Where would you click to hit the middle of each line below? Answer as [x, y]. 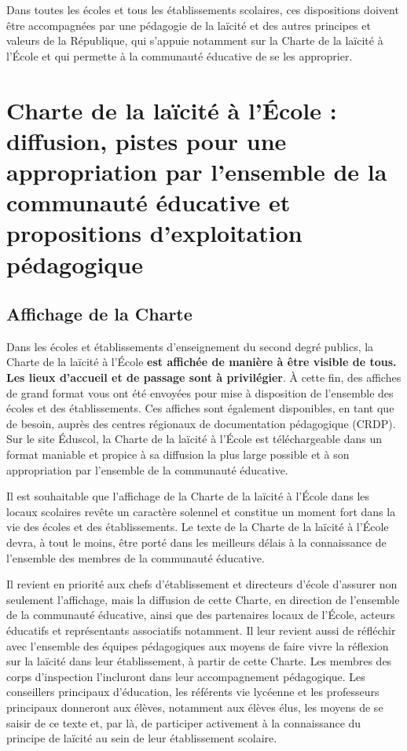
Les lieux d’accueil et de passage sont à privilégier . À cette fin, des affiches [204, 377]
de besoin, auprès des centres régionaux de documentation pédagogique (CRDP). [201, 423]
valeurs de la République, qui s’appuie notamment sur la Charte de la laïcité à [195, 40]
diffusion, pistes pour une [147, 140]
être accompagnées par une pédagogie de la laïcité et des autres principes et [189, 25]
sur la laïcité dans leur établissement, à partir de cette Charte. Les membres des [199, 661]
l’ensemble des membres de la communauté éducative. [136, 557]
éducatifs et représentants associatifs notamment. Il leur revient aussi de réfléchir [201, 630]
